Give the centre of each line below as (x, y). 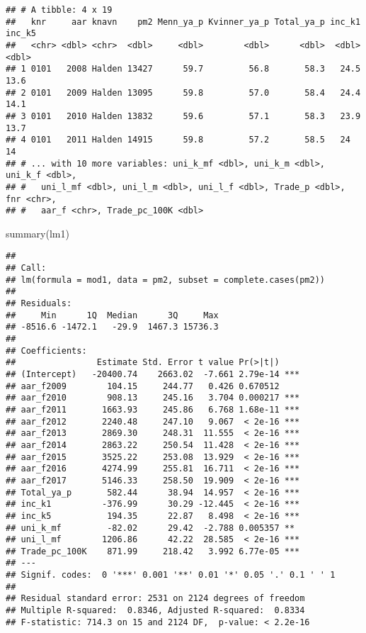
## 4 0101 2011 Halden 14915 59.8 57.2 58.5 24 (178, 140)
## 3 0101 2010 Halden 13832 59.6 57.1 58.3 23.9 (183, 116)
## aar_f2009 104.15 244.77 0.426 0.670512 (143, 386)
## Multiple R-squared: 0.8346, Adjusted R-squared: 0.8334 (155, 611)
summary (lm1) (38, 233)
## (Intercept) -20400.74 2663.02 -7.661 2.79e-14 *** (153, 374)
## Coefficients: (46, 351)
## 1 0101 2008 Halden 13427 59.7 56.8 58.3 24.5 (183, 69)
